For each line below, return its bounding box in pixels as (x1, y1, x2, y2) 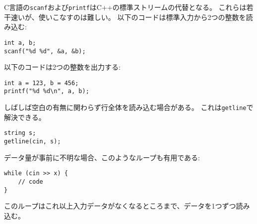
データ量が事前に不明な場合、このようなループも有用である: (4, 152, 200, 162)
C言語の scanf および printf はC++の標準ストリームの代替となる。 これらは (4, 2, 247, 12)
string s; (4, 129, 36, 137)
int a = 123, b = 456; (4, 79, 79, 87)
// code (18, 178, 43, 185)
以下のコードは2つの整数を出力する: (4, 62, 121, 72)
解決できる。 (4, 112, 46, 122)
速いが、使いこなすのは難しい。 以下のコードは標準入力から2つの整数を (10, 11, 246, 22)
